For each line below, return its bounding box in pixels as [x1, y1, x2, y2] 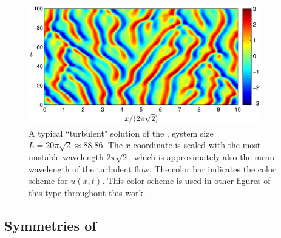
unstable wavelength [29, 150, 104, 163]
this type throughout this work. [29, 186, 146, 199]
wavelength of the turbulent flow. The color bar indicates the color [29, 162, 276, 175]
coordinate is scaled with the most [133, 138, 261, 151]
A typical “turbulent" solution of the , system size [29, 126, 214, 139]
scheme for [29, 174, 68, 187]
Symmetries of [4, 216, 96, 234]
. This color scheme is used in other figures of [102, 174, 271, 187]
